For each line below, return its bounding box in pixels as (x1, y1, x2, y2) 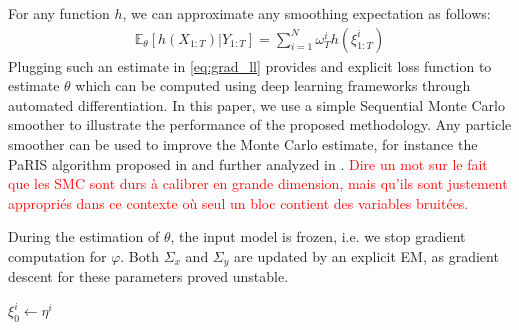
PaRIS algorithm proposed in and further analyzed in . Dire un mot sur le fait (8, 153, 488, 174)
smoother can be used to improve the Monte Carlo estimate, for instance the (8, 134, 478, 154)
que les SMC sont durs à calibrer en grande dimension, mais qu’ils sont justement (8, 173, 508, 194)
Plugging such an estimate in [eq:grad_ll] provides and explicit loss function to (8, 55, 492, 76)
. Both (120, 245, 159, 266)
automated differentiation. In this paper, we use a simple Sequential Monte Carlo (8, 94, 505, 115)
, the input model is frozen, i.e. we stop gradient (170, 226, 466, 247)
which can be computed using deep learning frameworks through (75, 75, 471, 96)
